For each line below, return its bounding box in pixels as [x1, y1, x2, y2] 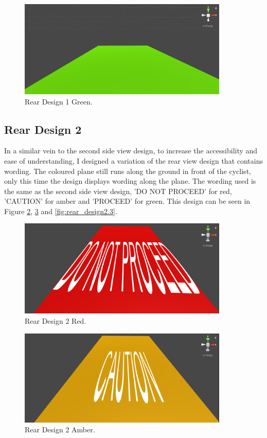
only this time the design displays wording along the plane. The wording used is [4, 176, 256, 186]
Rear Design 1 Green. [25, 96, 93, 107]
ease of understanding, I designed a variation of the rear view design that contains [4, 155, 263, 166]
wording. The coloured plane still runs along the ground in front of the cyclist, [4, 165, 251, 176]
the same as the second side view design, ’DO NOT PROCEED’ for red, [4, 185, 232, 196]
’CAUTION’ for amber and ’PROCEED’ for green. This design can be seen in [4, 196, 251, 206]
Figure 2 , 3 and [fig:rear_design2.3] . [4, 205, 117, 216]
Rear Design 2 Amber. [25, 424, 95, 435]
